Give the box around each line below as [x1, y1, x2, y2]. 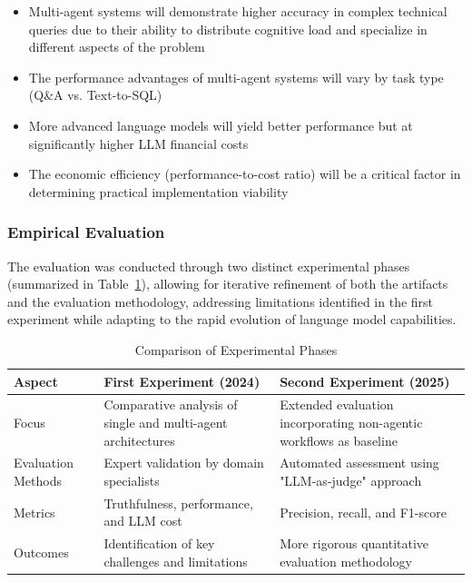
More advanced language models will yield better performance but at [28, 115, 413, 134]
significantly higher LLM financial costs [28, 133, 249, 153]
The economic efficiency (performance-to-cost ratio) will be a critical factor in [28, 164, 461, 183]
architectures [103, 430, 175, 449]
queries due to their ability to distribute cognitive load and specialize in [28, 19, 428, 38]
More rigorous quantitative [280, 534, 429, 553]
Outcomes [14, 543, 69, 562]
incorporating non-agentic [280, 412, 423, 431]
